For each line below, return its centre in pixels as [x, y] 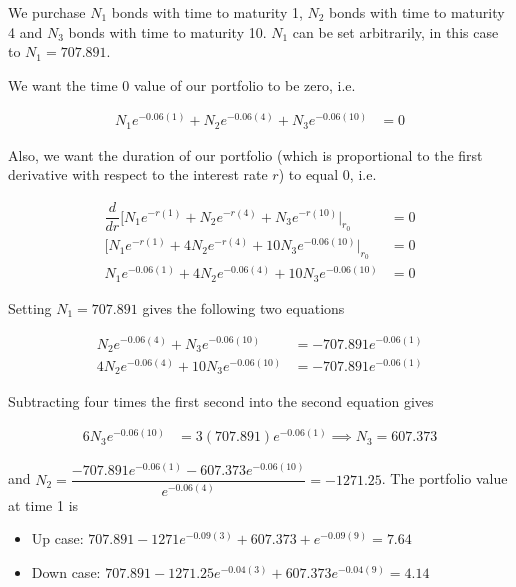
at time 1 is [43, 504]
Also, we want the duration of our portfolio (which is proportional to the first [245, 154]
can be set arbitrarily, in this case [395, 31]
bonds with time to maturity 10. [167, 31]
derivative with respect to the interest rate [138, 174]
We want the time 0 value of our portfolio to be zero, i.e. [182, 84]
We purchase [47, 12]
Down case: [66, 571]
